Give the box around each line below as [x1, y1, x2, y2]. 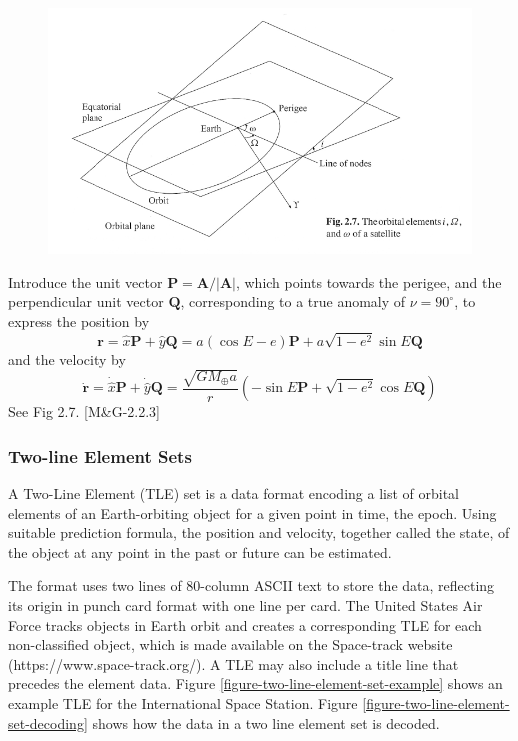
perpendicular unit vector [8, 291, 164, 312]
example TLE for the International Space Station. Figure [8, 692, 358, 713]
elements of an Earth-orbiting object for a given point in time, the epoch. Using [8, 502, 497, 523]
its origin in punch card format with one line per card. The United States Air [8, 594, 483, 615]
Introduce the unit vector [8, 271, 163, 292]
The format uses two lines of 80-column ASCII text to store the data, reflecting [8, 575, 495, 596]
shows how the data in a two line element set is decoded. [92, 712, 440, 733]
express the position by [8, 310, 150, 331]
